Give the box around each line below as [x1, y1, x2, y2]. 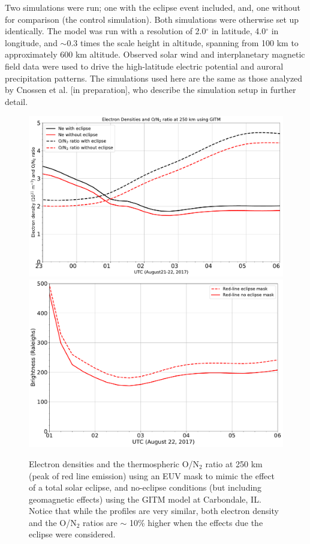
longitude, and [5, 36, 58, 49]
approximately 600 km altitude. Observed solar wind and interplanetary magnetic [5, 48, 305, 61]
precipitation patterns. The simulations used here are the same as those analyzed [5, 71, 303, 84]
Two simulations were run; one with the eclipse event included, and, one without [5, 1, 301, 13]
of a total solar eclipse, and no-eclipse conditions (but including [29, 481, 262, 494]
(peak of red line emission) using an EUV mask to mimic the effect [29, 469, 275, 482]
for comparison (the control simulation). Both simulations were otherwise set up [5, 13, 299, 25]
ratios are [83, 516, 118, 528]
